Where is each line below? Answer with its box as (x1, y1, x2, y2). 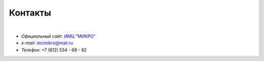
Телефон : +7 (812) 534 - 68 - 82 (21, 47, 87, 53)
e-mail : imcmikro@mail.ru (21, 40, 73, 46)
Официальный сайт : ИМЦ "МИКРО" (21, 33, 96, 39)
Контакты (9, 7, 51, 18)
